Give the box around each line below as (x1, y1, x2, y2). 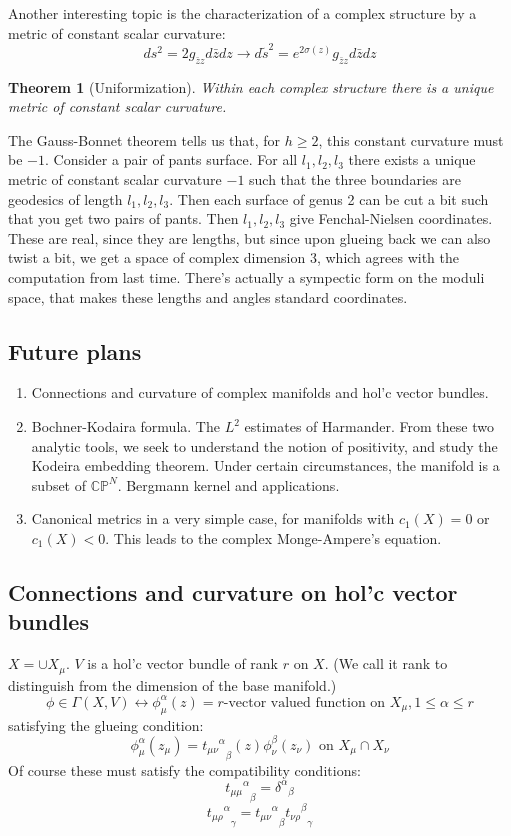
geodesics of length (8, 188, 123, 209)
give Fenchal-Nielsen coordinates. (289, 208, 493, 229)
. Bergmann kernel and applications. (117, 474, 340, 495)
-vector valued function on (223, 695, 386, 710)
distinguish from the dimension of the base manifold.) (8, 674, 337, 695)
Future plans (8, 335, 142, 366)
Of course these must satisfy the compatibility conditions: (8, 759, 361, 780)
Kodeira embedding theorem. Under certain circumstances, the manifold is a (31, 455, 500, 476)
